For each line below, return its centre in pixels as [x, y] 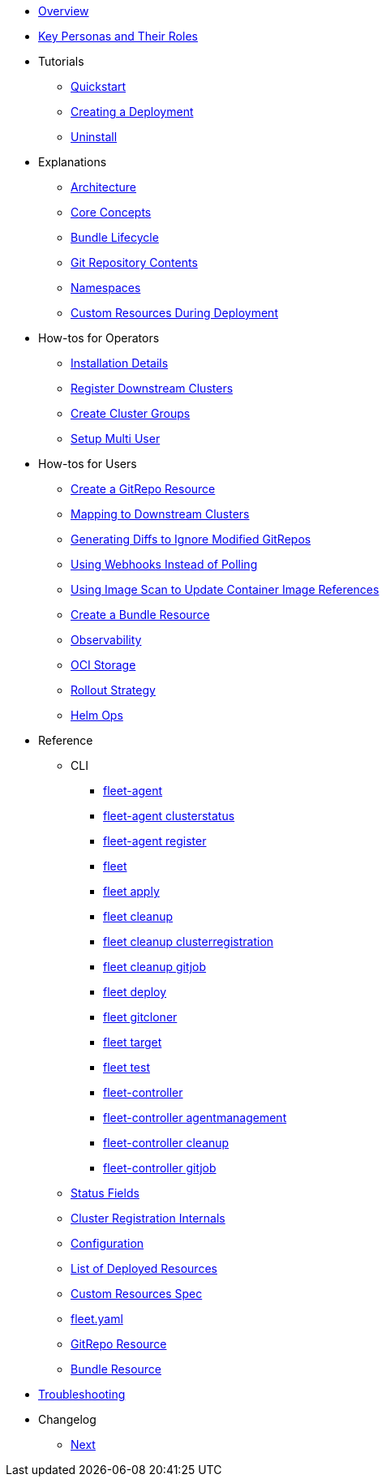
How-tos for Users [88, 464]
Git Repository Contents [134, 262]
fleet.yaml [97, 1319]
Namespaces [106, 288]
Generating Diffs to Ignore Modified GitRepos [191, 539]
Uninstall [94, 137]
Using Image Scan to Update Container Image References [225, 589]
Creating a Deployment [132, 112]
